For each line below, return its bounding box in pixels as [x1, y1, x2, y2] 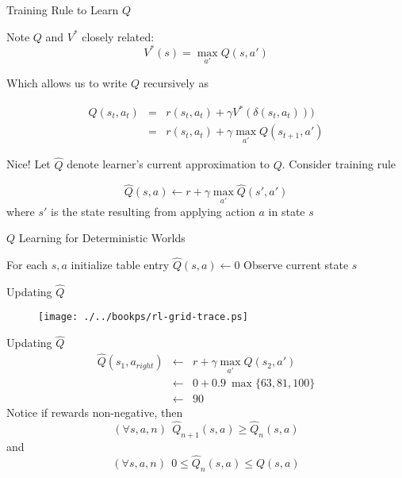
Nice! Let [6, 156, 51, 172]
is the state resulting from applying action [51, 202, 255, 219]
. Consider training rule [281, 156, 396, 172]
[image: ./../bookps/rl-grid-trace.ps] [38, 311, 248, 323]
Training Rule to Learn [6, 2, 119, 17]
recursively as [143, 74, 209, 91]
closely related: [82, 28, 155, 44]
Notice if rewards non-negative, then [6, 404, 183, 421]
